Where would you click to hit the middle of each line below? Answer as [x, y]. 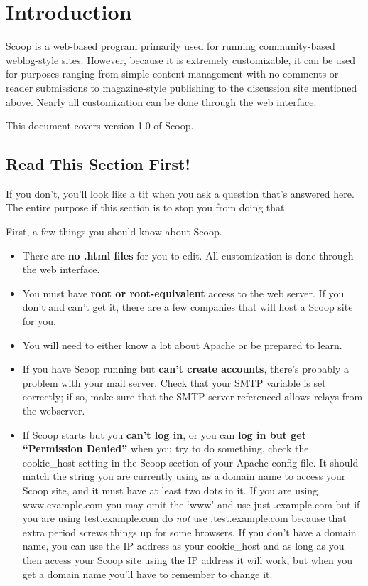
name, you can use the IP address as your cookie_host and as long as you [183, 546]
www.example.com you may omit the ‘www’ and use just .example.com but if [191, 504]
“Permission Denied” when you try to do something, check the [166, 448]
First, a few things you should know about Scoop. [114, 231]
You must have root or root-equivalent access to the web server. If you [183, 293]
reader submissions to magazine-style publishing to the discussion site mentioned [182, 87]
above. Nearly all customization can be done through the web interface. [161, 101]
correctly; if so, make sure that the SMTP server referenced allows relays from [193, 396]
